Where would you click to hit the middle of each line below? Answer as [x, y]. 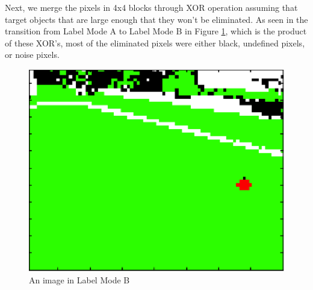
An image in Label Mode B [79, 279]
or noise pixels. [32, 55]
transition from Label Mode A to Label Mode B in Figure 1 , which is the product [156, 31]
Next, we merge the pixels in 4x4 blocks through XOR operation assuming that [151, 7]
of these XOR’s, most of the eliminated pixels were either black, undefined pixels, [155, 43]
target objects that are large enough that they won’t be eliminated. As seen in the [156, 19]
